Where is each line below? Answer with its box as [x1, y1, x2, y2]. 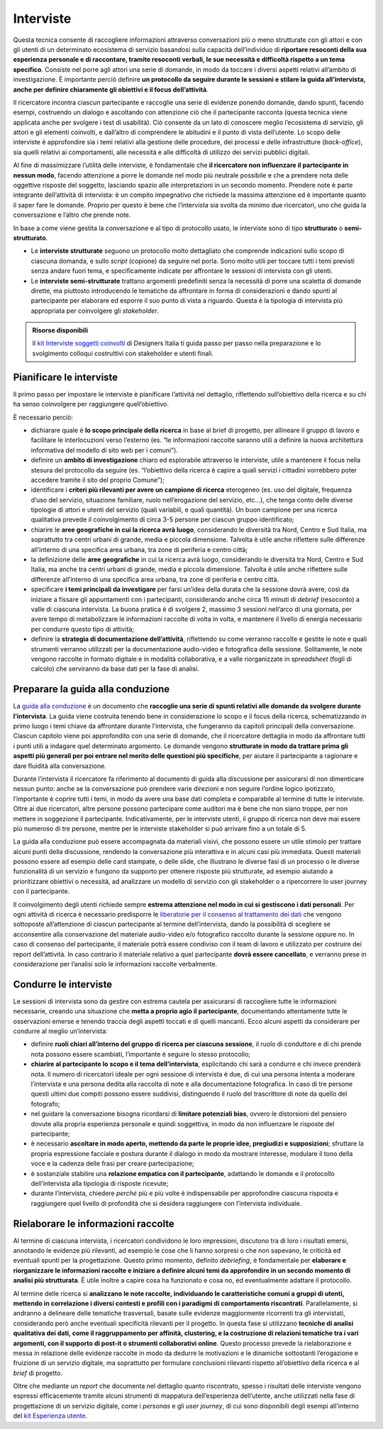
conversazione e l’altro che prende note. [13, 210, 131, 220]
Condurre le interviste [13, 978, 113, 991]
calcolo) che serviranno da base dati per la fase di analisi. [30, 664, 199, 673]
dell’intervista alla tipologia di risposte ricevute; [30, 1179, 169, 1187]
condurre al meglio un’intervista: [13, 1027, 108, 1035]
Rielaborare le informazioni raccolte [13, 1217, 175, 1229]
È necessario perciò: [13, 413, 74, 421]
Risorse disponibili [32, 326, 89, 335]
